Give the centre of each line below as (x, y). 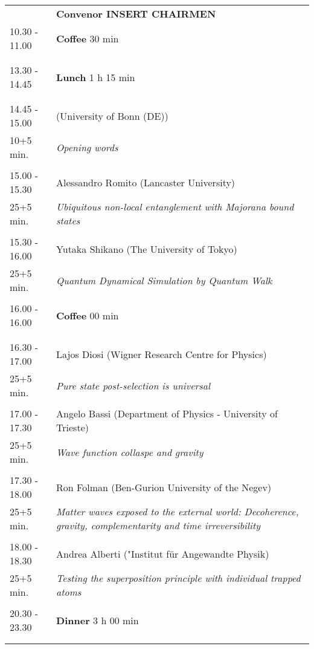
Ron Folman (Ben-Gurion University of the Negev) (164, 487)
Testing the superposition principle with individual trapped (178, 578)
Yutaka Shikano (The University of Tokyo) (147, 249)
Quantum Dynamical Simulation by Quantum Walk (164, 280)
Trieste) (72, 427)
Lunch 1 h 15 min (96, 77)
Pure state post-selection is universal (133, 385)
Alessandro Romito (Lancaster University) (146, 182)
